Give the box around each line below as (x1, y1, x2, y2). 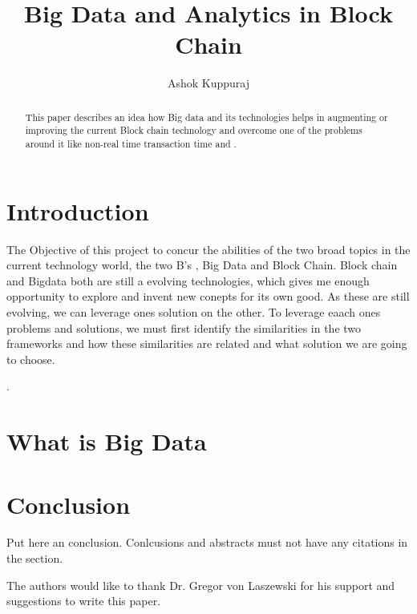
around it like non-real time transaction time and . (25, 137, 237, 151)
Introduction (6, 194, 149, 227)
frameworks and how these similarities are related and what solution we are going (6, 335, 407, 352)
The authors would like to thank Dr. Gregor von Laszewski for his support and (6, 576, 395, 593)
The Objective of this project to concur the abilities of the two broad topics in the (6, 240, 411, 257)
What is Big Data (6, 425, 207, 458)
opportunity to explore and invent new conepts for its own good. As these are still (6, 288, 410, 305)
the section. (6, 550, 63, 567)
